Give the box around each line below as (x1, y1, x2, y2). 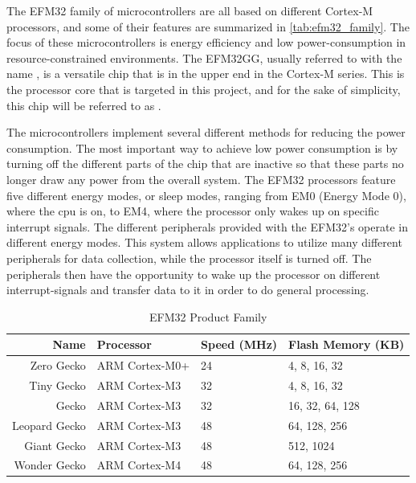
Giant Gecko (24, 436, 86, 453)
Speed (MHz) (201, 336, 278, 353)
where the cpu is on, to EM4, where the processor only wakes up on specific (6, 203, 379, 219)
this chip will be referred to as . (6, 96, 161, 113)
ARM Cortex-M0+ (96, 357, 190, 374)
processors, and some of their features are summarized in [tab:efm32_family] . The (6, 18, 410, 35)
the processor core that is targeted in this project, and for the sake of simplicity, (6, 80, 401, 97)
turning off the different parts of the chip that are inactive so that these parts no (6, 155, 404, 172)
